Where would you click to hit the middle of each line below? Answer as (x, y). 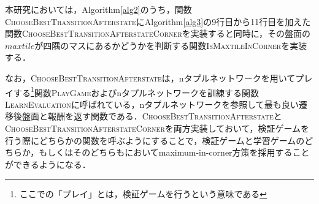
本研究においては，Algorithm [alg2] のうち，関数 (98, 9)
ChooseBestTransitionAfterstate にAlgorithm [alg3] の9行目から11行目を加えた (158, 21)
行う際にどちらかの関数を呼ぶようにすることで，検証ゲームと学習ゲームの (155, 140)
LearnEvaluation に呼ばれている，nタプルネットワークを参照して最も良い (152, 104)
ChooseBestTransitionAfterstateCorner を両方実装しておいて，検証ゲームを (157, 128)
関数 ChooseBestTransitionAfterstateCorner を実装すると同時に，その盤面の (158, 33)
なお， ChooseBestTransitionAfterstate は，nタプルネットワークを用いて (150, 77)
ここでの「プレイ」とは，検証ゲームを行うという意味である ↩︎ (143, 194)
